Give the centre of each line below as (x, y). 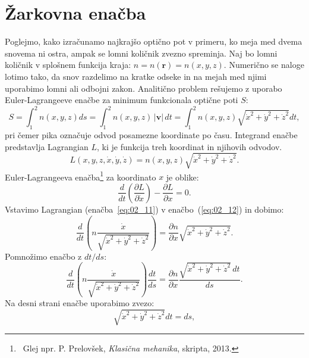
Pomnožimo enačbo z (43, 256)
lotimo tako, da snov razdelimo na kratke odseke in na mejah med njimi (136, 76)
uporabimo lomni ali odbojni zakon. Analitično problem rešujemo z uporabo (144, 88)
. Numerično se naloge (264, 65)
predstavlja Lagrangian (47, 146)
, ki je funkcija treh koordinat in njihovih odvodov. (189, 146)
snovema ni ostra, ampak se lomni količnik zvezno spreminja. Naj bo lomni (141, 53)
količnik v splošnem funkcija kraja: (68, 65)
